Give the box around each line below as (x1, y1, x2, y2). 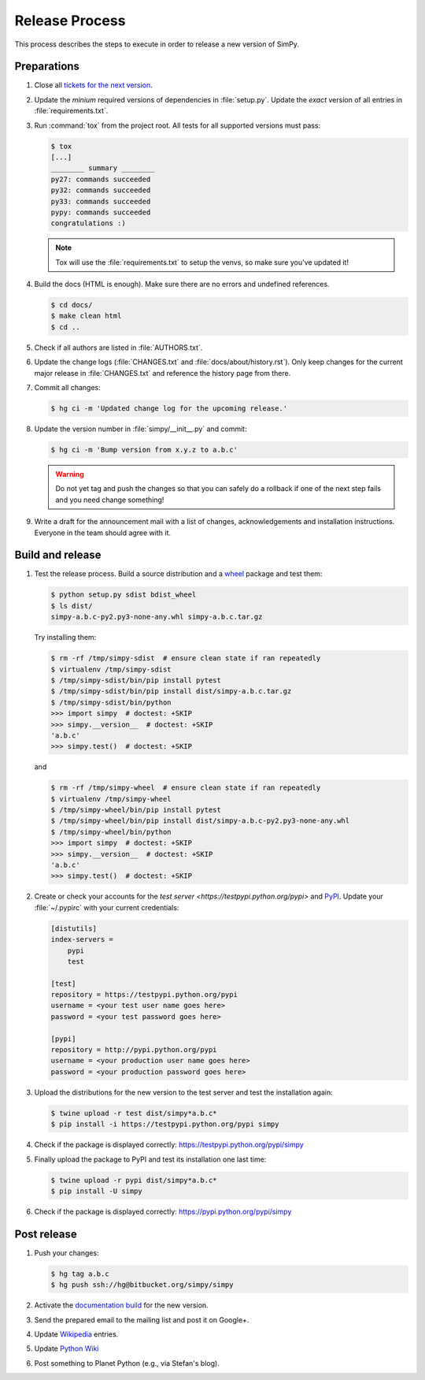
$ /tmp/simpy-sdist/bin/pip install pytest (50, 675, 222, 685)
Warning (55, 469, 84, 478)
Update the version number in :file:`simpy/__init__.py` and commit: (34, 424, 247, 433)
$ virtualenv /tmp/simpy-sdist (50, 664, 172, 674)
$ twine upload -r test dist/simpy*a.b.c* (50, 1108, 217, 1118)
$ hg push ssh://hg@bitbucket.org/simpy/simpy (50, 1281, 234, 1289)
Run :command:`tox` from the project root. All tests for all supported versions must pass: (34, 121, 321, 130)
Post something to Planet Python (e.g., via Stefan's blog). (34, 1358, 220, 1367)
